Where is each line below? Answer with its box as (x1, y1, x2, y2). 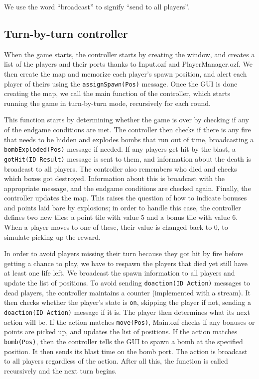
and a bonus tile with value (146, 212, 230, 222)
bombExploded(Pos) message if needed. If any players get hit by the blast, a (4, 144, 236, 154)
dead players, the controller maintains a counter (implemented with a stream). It (4, 287, 251, 297)
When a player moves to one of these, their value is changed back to (4, 222, 212, 232)
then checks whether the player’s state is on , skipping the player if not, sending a (4, 297, 251, 307)
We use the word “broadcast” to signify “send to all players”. (4, 1, 189, 11)
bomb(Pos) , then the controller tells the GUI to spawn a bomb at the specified (4, 336, 243, 346)
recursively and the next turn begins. (4, 365, 117, 376)
